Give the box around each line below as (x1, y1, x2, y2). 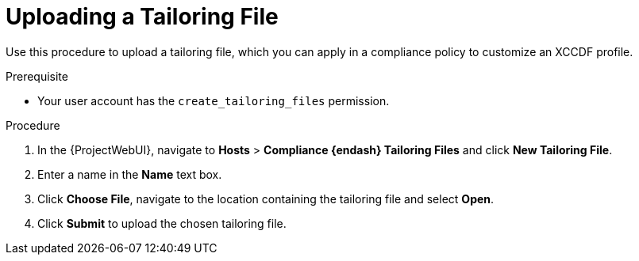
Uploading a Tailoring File (6, 3, 279, 30)
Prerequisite (6, 69, 68, 83)
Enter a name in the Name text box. (37, 167, 222, 181)
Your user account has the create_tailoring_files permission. (37, 93, 390, 108)
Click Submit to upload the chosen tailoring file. (37, 216, 287, 230)
